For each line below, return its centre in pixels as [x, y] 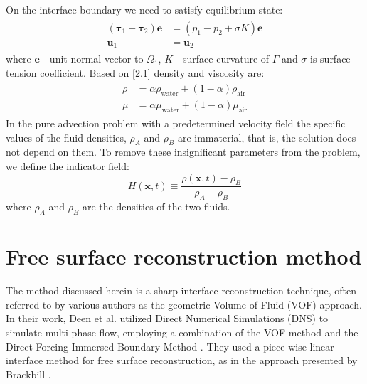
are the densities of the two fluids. [156, 207]
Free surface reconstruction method [184, 256]
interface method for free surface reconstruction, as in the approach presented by [182, 360]
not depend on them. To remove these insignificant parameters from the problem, [183, 152]
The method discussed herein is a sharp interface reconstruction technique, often [181, 290]
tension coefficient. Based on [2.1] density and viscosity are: [135, 72]
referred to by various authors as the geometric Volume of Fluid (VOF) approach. [184, 304]
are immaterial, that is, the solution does [267, 137]
